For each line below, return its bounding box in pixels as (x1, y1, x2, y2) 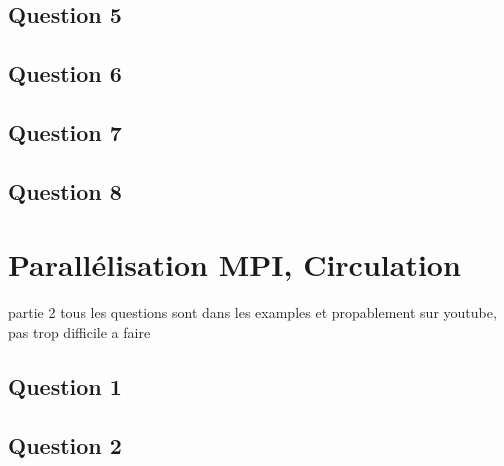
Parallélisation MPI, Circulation (8, 244, 461, 285)
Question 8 (8, 175, 122, 206)
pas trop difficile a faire (8, 321, 151, 342)
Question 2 (8, 429, 122, 460)
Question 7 (8, 116, 122, 147)
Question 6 (8, 58, 122, 89)
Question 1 (8, 370, 122, 401)
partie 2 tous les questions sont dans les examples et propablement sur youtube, (8, 302, 497, 323)
